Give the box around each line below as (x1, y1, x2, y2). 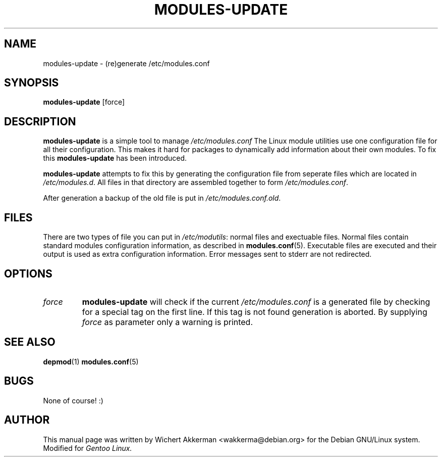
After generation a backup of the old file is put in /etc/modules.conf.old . (43, 194, 281, 203)
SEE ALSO (4, 336, 56, 349)
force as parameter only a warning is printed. (82, 316, 253, 327)
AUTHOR (4, 413, 50, 427)
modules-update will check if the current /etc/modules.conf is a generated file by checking (82, 296, 430, 307)
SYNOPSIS (4, 76, 59, 89)
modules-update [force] (43, 98, 125, 107)
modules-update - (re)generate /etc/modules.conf (43, 59, 210, 68)
